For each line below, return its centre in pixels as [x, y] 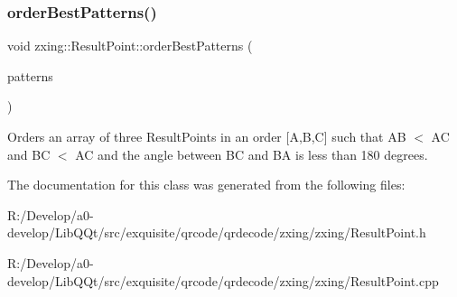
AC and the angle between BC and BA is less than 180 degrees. [252, 154]
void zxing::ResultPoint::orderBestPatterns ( [130, 46]
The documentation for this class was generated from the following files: [206, 185]
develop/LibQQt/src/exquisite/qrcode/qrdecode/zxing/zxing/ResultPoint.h [217, 232]
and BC [29, 154]
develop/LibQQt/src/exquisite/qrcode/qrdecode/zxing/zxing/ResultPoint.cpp [223, 280]
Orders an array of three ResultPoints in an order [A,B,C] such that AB [207, 136]
